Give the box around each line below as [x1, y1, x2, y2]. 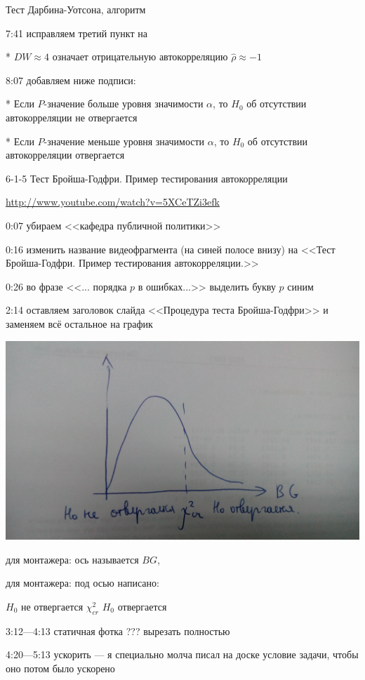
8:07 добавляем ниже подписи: [6, 72, 136, 87]
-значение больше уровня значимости [44, 96, 204, 111]
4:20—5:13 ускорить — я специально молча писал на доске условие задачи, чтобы [6, 647, 359, 662]
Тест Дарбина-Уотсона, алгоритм [6, 2, 146, 16]
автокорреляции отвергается [6, 147, 125, 162]
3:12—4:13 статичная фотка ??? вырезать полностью [6, 623, 230, 638]
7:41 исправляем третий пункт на [6, 25, 147, 40]
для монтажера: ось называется [6, 552, 139, 566]
